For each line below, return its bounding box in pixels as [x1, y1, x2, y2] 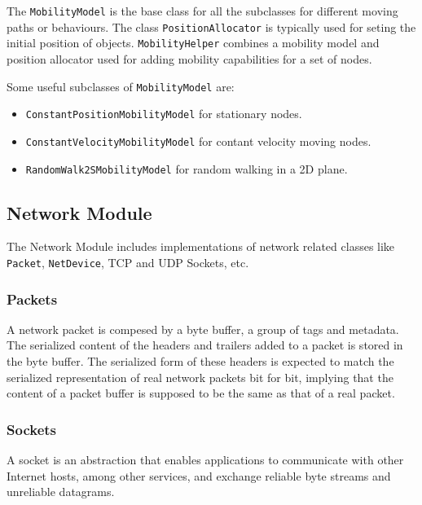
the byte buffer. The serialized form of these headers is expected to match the [7, 353, 394, 370]
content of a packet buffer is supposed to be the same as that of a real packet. [7, 384, 395, 402]
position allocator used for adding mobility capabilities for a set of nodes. [7, 50, 372, 67]
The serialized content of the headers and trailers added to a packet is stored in [7, 336, 403, 353]
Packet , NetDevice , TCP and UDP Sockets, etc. [7, 253, 249, 270]
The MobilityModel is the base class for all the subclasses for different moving [7, 2, 398, 19]
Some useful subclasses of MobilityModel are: [7, 77, 235, 94]
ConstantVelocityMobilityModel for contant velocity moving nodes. [25, 132, 371, 149]
